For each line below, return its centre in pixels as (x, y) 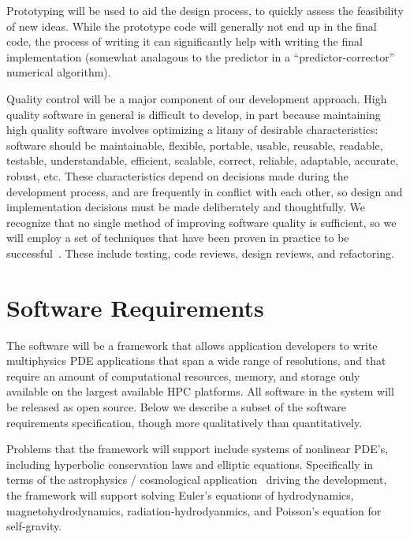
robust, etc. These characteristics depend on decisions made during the (177, 175)
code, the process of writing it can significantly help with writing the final (184, 41)
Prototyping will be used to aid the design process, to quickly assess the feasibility (205, 10)
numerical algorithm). (59, 72)
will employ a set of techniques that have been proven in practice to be (178, 238)
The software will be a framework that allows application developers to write (192, 345)
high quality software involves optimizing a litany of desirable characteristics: (192, 130)
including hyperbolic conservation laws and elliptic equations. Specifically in (190, 464)
